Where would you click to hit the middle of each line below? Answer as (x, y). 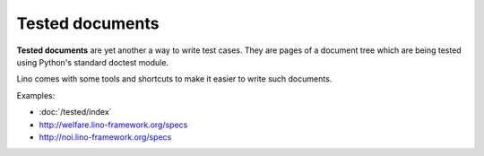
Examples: (36, 95)
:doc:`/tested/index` (75, 112)
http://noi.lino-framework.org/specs (105, 137)
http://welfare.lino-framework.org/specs (113, 125)
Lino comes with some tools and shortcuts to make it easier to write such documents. (174, 79)
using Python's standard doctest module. (93, 62)
